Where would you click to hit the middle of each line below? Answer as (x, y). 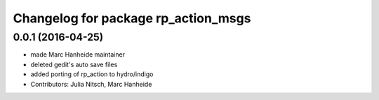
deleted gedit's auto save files (74, 64)
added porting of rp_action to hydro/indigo (92, 74)
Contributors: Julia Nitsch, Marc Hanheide (91, 84)
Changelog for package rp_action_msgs (132, 18)
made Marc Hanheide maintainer (78, 55)
